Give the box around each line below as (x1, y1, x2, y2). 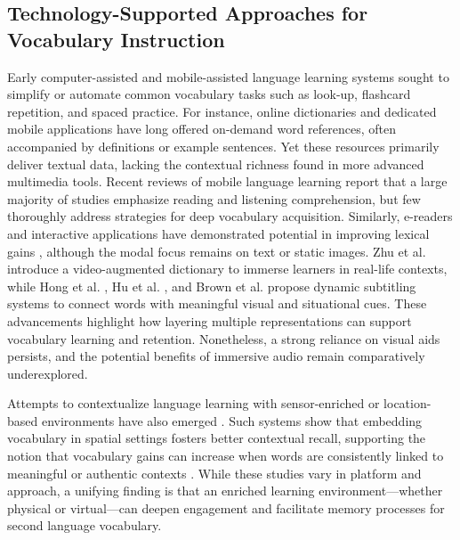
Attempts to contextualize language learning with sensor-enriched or (7, 394, 380, 413)
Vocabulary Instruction (7, 25, 225, 53)
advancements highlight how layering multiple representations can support (7, 311, 412, 330)
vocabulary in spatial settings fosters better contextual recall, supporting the (7, 429, 426, 447)
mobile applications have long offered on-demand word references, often (7, 119, 397, 138)
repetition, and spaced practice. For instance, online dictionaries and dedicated (7, 102, 437, 120)
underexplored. (7, 364, 88, 382)
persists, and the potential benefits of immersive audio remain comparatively (7, 347, 425, 365)
